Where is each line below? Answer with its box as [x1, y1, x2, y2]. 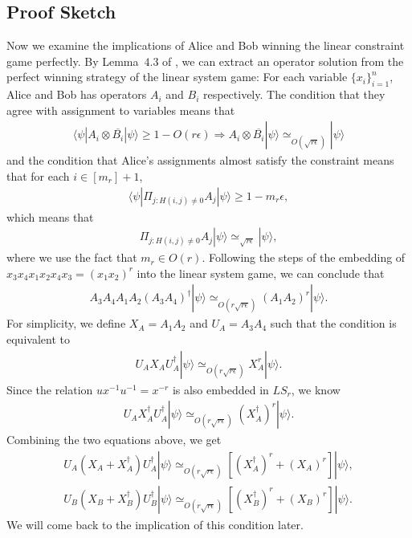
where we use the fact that [6, 249, 137, 266]
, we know [291, 381, 341, 397]
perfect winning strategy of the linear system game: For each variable [6, 68, 348, 85]
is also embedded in [172, 381, 269, 397]
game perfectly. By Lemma [6, 52, 139, 69]
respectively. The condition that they [202, 86, 385, 103]
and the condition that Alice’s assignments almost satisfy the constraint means [6, 152, 394, 169]
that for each [6, 168, 70, 184]
